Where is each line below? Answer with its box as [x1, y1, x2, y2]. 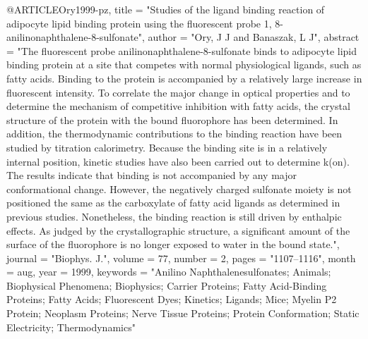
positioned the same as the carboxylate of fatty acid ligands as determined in [6, 195, 340, 210]
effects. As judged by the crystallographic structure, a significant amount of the [6, 223, 350, 238]
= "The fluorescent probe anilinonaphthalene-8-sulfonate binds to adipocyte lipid [6, 43, 357, 58]
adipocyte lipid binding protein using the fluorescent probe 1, [6, 16, 272, 30]
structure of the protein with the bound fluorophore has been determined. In [6, 112, 338, 127]
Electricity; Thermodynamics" [6, 319, 136, 334]
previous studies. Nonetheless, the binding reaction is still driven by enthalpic [6, 209, 342, 223]
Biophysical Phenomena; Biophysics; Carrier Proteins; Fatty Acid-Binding [6, 278, 327, 292]
